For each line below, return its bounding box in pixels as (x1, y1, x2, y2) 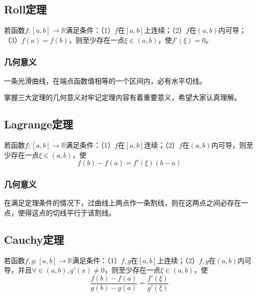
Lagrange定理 (4, 116, 73, 132)
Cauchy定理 (4, 231, 64, 247)
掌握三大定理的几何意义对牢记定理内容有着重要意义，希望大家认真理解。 (4, 92, 241, 102)
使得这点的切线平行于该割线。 (17, 207, 116, 217)
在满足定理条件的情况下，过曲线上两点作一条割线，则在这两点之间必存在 (4, 197, 241, 208)
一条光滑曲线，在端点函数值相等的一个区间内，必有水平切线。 (4, 75, 206, 86)
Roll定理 (4, 1, 47, 17)
